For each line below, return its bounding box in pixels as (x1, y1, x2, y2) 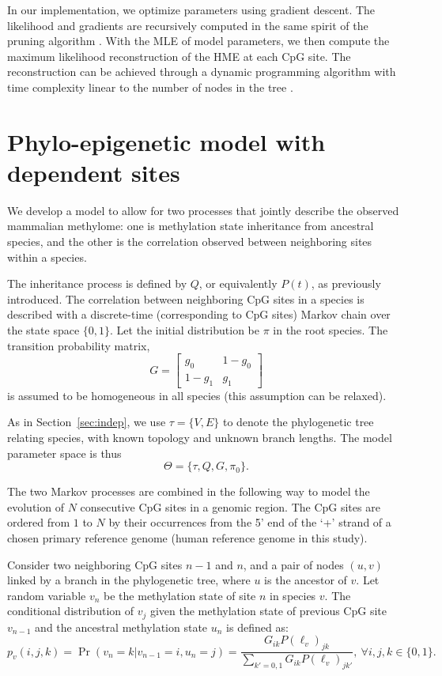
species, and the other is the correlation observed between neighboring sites (7, 233, 372, 250)
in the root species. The (273, 322, 388, 338)
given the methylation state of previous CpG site (149, 602, 387, 619)
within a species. (7, 248, 87, 265)
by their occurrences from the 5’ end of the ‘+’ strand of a (108, 514, 391, 531)
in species (270, 587, 316, 603)
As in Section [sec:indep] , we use (7, 414, 166, 430)
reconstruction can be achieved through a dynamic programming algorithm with (7, 63, 396, 80)
